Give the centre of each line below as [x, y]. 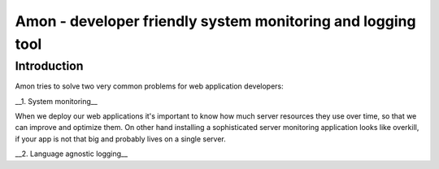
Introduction [49, 66]
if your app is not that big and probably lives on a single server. [121, 139]
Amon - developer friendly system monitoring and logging [215, 21]
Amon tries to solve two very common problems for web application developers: [149, 86]
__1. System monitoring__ [56, 101]
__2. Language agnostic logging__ [72, 154]
